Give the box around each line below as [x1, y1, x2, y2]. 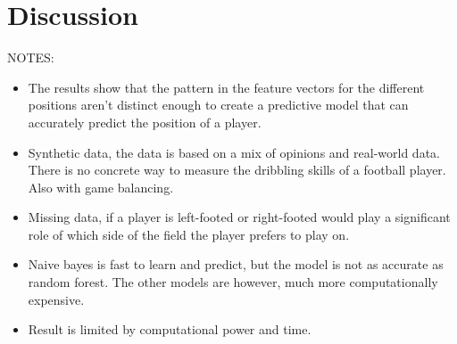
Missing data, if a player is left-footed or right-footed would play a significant [28, 208, 451, 226]
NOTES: [7, 48, 54, 67]
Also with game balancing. [28, 177, 174, 196]
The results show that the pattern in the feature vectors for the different [28, 78, 425, 96]
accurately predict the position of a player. [28, 112, 262, 131]
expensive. [28, 290, 85, 308]
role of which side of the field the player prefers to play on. [28, 225, 350, 243]
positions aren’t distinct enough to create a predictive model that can [28, 95, 409, 114]
